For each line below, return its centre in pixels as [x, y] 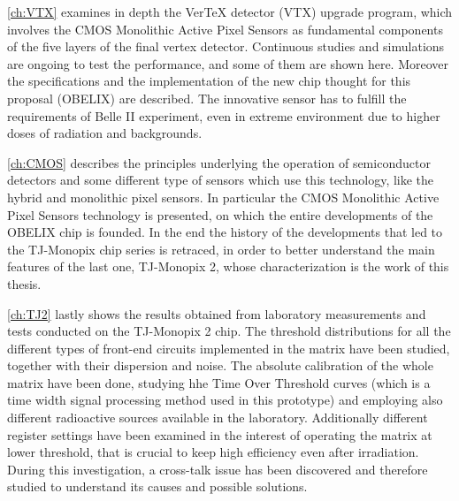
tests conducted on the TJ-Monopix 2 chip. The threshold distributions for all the [229, 331]
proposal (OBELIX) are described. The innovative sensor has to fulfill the [207, 98]
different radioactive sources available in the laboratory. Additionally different [218, 417]
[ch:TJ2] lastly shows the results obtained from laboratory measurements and [217, 313]
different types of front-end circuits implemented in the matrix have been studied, [229, 348]
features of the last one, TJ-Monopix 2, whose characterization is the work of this [228, 266]
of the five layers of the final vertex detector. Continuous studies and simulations [226, 46]
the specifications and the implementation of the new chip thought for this [209, 81]
